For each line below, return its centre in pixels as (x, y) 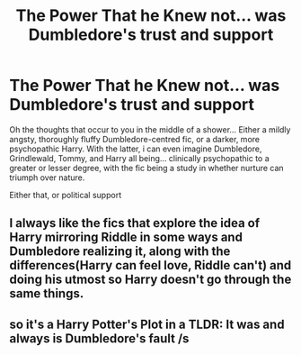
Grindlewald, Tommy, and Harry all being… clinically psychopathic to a (139, 158)
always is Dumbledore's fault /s (99, 338)
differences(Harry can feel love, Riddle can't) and (150, 265)
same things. (47, 294)
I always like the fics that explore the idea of (135, 223)
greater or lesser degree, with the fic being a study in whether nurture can (147, 168)
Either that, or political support (66, 195)
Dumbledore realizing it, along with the (120, 252)
